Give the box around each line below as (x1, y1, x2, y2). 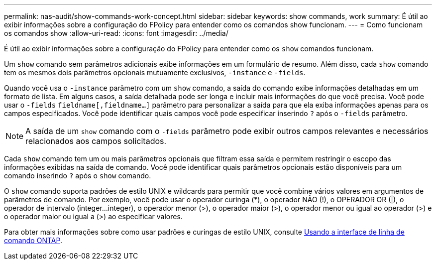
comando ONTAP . (4, 236, 62, 245)
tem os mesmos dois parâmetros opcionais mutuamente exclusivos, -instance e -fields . (4, 68, 306, 77)
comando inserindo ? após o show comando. (4, 171, 151, 180)
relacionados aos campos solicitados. (25, 136, 167, 146)
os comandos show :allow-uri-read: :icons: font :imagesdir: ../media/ (4, 29, 228, 37)
